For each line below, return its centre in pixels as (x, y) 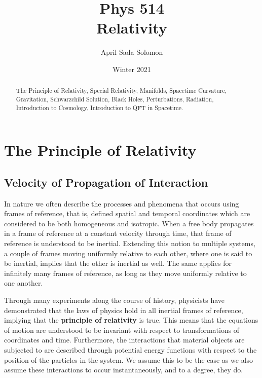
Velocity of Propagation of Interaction (106, 182)
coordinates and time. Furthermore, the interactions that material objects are (124, 340)
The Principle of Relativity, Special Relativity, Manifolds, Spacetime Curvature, (121, 91)
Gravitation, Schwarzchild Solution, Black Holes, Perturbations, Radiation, (115, 99)
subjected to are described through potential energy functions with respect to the (130, 349)
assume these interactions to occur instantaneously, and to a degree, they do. (124, 370)
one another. (24, 283)
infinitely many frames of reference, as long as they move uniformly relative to (125, 273)
